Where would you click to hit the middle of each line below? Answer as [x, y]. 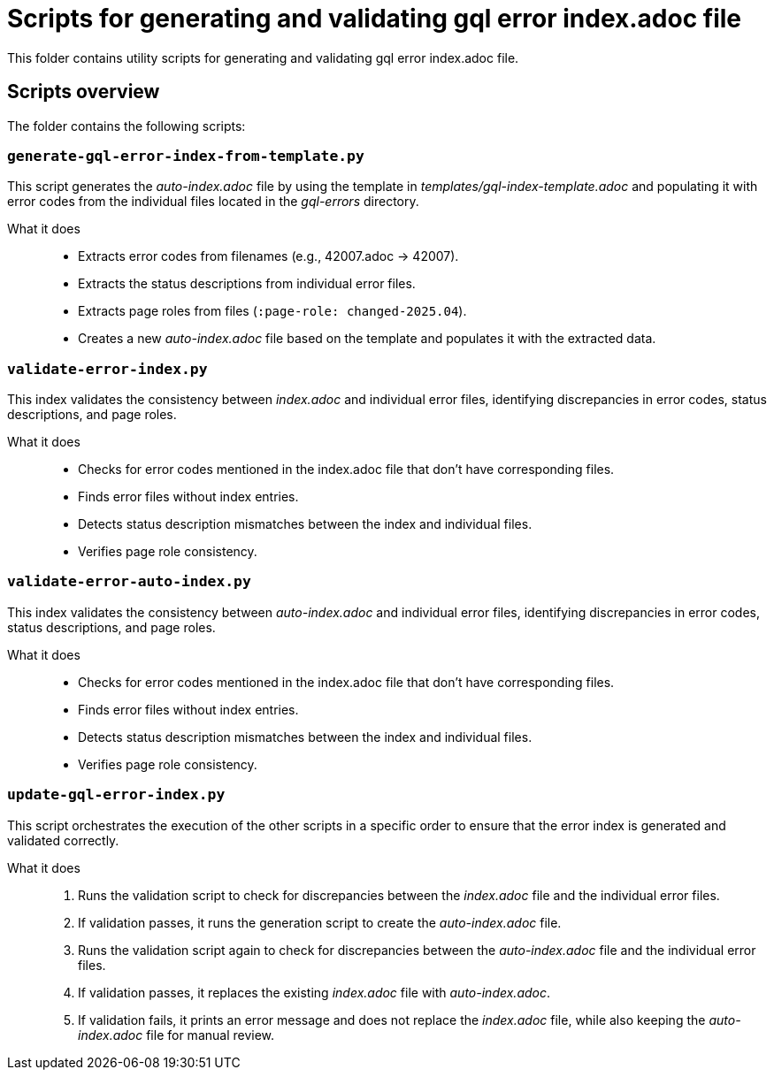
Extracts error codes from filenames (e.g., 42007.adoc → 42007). [268, 256]
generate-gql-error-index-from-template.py [186, 156]
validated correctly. [63, 840]
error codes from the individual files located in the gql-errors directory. [213, 202]
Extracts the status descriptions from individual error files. [247, 284]
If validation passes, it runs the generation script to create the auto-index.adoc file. [320, 922]
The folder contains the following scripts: [126, 126]
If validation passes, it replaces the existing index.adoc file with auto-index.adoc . [314, 992]
